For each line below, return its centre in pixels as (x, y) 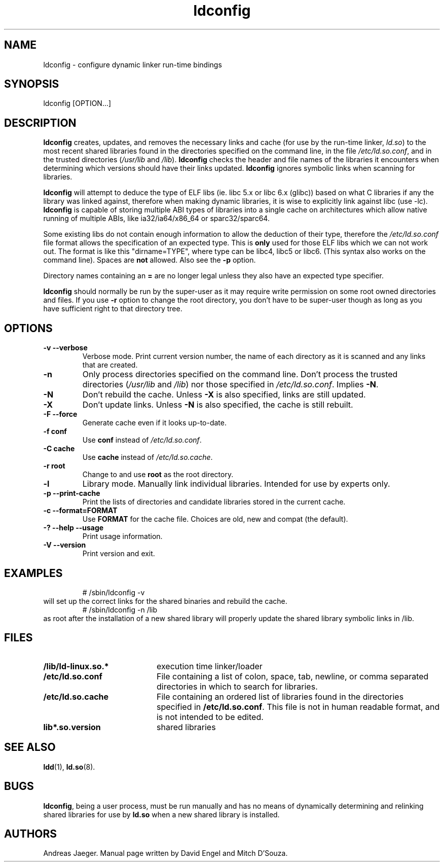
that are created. (110, 365)
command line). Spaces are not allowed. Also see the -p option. (150, 260)
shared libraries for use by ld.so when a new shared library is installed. (161, 814)
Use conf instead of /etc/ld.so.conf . (142, 440)
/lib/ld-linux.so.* (76, 666)
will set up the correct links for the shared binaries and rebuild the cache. (165, 601)
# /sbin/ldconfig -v (114, 592)
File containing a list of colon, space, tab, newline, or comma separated (292, 676)
